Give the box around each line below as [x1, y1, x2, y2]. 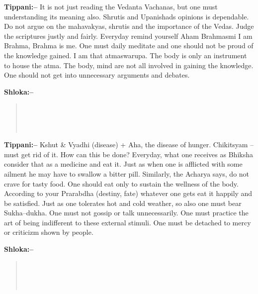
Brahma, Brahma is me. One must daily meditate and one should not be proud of [4, 40, 254, 51]
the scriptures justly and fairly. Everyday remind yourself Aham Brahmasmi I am [4, 30, 253, 41]
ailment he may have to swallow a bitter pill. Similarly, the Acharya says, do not [4, 168, 250, 179]
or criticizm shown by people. [4, 227, 93, 237]
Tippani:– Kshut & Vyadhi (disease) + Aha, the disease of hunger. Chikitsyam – [4, 139, 254, 150]
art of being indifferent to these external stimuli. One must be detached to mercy [4, 217, 251, 227]
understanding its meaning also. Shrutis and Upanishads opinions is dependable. [4, 11, 249, 21]
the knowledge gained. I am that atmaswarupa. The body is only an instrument [4, 50, 247, 60]
